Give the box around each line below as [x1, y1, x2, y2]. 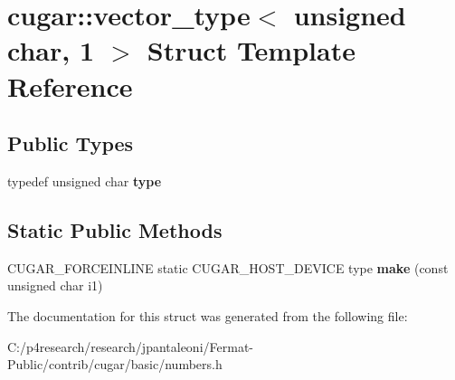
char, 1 [7, 32, 94, 69]
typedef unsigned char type [7, 171, 162, 190]
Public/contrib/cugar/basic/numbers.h [7, 355, 223, 374]
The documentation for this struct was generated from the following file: [7, 306, 408, 325]
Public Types [7, 129, 134, 157]
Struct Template [147, 32, 355, 69]
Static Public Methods [7, 215, 223, 243]
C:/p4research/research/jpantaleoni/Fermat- [7, 337, 253, 356]
